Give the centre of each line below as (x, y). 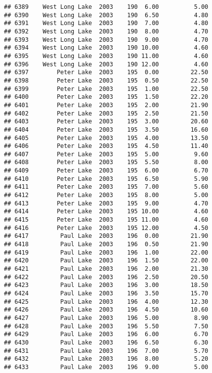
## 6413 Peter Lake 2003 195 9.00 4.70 (106, 203)
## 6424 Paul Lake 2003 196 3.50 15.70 (106, 293)
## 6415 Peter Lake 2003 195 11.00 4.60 (106, 220)
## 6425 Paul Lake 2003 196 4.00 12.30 (106, 301)
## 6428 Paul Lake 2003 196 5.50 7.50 (106, 326)
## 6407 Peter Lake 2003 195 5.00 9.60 (106, 154)
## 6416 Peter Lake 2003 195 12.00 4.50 (106, 228)
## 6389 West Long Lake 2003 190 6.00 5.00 (106, 7)
